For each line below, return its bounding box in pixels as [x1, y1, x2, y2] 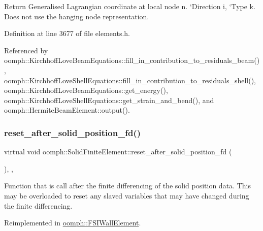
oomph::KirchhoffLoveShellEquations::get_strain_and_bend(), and [4, 94, 214, 105]
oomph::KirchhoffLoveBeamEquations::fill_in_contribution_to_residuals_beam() [4, 55, 260, 65]
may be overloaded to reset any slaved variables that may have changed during [4, 190, 249, 201]
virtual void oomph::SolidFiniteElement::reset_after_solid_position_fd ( [4, 146, 232, 157]
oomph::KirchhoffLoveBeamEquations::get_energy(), [4, 85, 168, 95]
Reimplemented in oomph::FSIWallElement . [4, 217, 141, 228]
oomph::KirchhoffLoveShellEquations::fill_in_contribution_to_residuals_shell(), [4, 75, 256, 85]
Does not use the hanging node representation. [4, 11, 149, 21]
